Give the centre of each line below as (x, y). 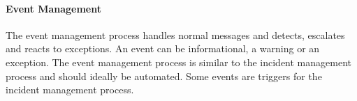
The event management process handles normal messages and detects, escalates (175, 34)
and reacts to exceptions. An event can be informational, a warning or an (163, 48)
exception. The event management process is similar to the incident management (178, 62)
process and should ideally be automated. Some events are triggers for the (164, 76)
